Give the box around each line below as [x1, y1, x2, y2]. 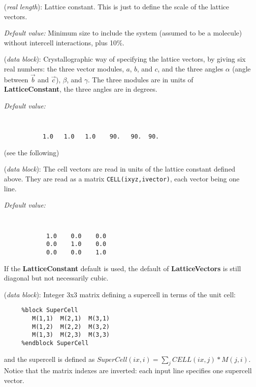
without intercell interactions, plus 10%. [4, 37, 125, 47]
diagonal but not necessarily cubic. [4, 273, 109, 283]
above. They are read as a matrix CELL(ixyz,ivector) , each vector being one [4, 174, 240, 184]
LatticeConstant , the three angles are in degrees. [4, 84, 158, 94]
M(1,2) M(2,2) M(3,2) [32, 323, 110, 330]
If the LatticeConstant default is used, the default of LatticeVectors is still [4, 263, 241, 273]
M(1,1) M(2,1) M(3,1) [32, 315, 110, 322]
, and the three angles [158, 63, 224, 73]
